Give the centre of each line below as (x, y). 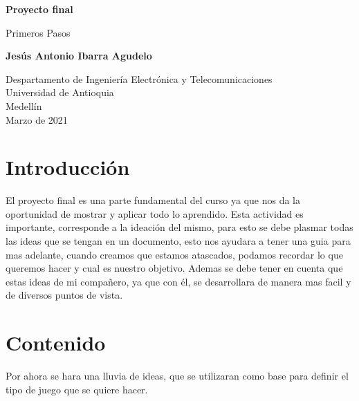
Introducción (68, 167)
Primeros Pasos (38, 32)
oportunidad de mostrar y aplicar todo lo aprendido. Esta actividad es (155, 213)
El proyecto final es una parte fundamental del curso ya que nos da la (153, 200)
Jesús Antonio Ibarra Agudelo (79, 56)
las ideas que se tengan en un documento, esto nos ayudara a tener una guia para (178, 241)
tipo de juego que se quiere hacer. (77, 389)
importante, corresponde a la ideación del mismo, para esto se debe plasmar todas (179, 227)
